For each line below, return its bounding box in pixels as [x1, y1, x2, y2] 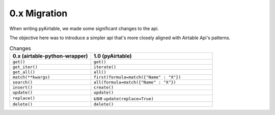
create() [93, 84, 114, 90]
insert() [12, 84, 33, 90]
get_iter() [12, 64, 38, 70]
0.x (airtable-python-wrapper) [12, 52, 88, 60]
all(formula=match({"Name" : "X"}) [93, 79, 176, 85]
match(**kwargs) [12, 74, 50, 80]
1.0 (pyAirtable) [93, 52, 132, 60]
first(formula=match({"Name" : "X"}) [93, 74, 181, 80]
